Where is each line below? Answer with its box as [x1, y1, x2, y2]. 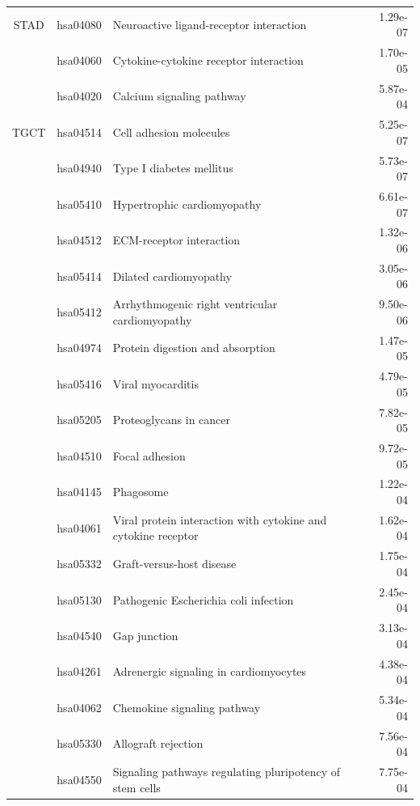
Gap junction [112, 626, 178, 643]
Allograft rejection [112, 735, 204, 752]
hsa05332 [57, 555, 102, 572]
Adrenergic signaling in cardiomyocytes [112, 663, 307, 680]
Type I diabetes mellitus [112, 159, 233, 176]
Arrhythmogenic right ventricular [112, 295, 278, 312]
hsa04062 [57, 698, 102, 715]
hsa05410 [57, 195, 102, 212]
